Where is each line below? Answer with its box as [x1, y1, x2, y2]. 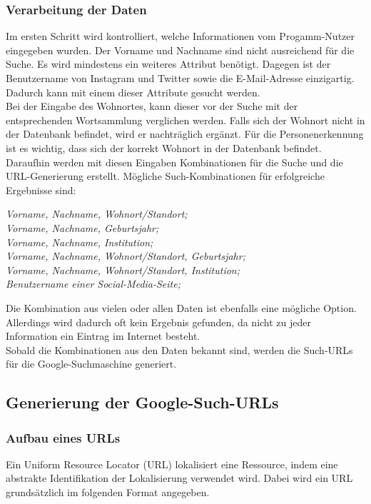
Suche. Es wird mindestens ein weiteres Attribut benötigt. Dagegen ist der [6, 56, 331, 71]
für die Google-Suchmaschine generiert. [6, 356, 177, 371]
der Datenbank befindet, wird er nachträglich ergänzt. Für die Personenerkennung [6, 126, 364, 141]
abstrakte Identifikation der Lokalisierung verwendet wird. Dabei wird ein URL [6, 470, 353, 485]
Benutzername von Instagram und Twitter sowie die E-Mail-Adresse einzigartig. [6, 71, 355, 85]
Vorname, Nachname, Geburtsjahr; [6, 220, 159, 235]
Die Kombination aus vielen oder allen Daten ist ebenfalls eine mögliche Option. [6, 300, 357, 315]
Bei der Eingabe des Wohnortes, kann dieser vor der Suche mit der [6, 99, 298, 114]
